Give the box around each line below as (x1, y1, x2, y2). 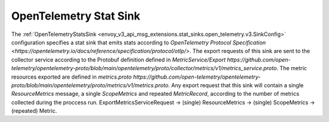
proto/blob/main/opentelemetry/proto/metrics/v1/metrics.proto (11, 81, 169, 88)
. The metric (276, 65, 307, 72)
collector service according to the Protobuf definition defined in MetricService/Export (11, 56, 226, 63)
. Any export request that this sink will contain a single (168, 81, 304, 88)
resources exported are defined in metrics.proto (11, 73, 132, 81)
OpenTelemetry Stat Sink (11, 9, 141, 23)
